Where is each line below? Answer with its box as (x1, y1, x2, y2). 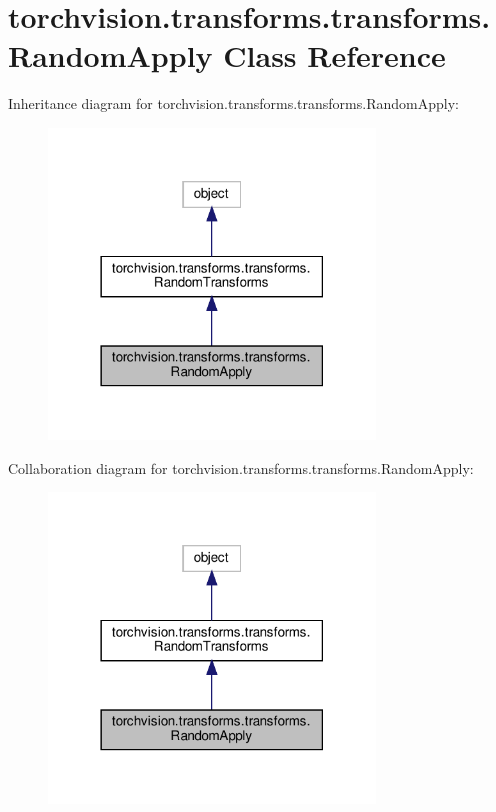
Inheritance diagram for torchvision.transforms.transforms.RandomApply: (8, 93, 459, 114)
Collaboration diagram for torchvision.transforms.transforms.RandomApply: (8, 457, 474, 478)
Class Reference (223, 35, 446, 76)
